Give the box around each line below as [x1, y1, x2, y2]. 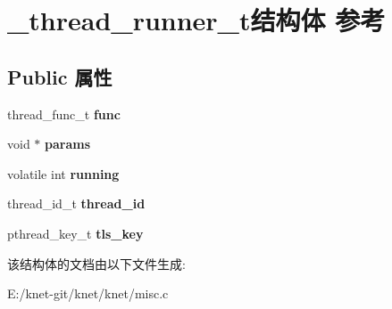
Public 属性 [7, 62, 113, 90]
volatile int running [7, 164, 120, 183]
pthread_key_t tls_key [7, 224, 144, 242]
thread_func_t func [7, 104, 121, 123]
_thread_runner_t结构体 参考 [7, 2, 386, 38]
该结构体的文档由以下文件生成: [7, 254, 186, 272]
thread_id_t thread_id [7, 194, 146, 213]
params [45, 134, 91, 153]
